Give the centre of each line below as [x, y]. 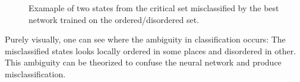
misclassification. [35, 73]
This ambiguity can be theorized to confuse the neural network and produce [143, 62]
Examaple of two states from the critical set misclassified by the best [154, 8]
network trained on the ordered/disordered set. [114, 19]
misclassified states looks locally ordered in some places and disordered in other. [151, 50]
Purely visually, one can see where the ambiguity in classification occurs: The [145, 39]
